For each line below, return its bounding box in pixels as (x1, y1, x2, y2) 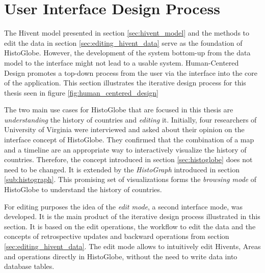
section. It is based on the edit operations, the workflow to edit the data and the (4, 221, 256, 231)
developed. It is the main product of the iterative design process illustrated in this (4, 211, 260, 222)
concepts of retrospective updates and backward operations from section (4, 231, 229, 241)
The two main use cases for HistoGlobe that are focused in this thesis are (4, 104, 233, 115)
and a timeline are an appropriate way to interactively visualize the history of (4, 144, 247, 155)
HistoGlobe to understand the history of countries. (4, 184, 162, 195)
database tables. (4, 261, 55, 271)
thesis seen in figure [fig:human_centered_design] (4, 87, 158, 98)
